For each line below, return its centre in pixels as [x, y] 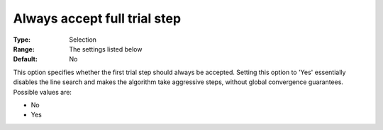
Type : [22, 40]
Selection [83, 40]
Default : [26, 59]
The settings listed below [106, 49]
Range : [24, 49]
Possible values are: [43, 92]
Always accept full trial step [97, 18]
